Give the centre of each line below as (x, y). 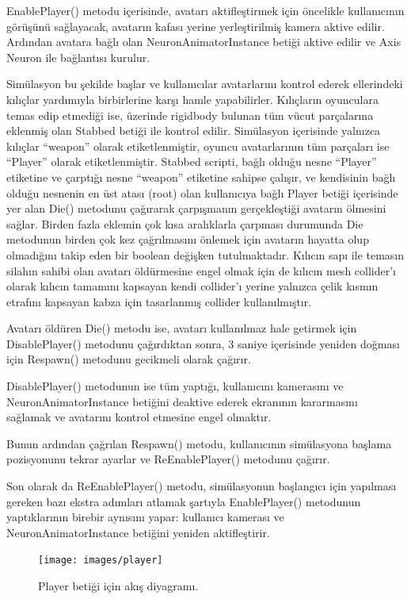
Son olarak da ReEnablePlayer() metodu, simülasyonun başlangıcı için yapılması (202, 486)
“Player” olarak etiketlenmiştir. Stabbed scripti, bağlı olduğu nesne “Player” (192, 161)
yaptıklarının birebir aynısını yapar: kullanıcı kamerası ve (145, 517)
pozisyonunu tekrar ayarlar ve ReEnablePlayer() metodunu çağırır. (168, 459)
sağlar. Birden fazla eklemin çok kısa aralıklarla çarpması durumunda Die (185, 223)
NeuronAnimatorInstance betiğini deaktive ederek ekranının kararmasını (182, 401)
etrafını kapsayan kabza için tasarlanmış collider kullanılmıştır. (159, 301)
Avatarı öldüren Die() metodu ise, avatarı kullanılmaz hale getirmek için (182, 328)
